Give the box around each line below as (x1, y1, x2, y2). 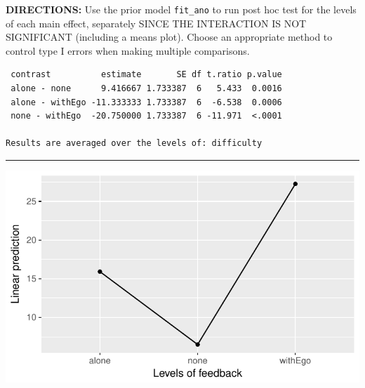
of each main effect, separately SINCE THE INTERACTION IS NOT (6, 15, 307, 30)
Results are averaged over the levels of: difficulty (6, 138, 263, 149)
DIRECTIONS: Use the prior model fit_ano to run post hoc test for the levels (6, 2, 357, 16)
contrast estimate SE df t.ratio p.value (11, 69, 282, 80)
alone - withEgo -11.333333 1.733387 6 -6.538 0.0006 (11, 97, 282, 107)
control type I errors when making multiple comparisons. (6, 43, 250, 58)
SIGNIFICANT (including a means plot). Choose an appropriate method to (6, 29, 333, 44)
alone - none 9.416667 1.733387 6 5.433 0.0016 (11, 83, 282, 94)
